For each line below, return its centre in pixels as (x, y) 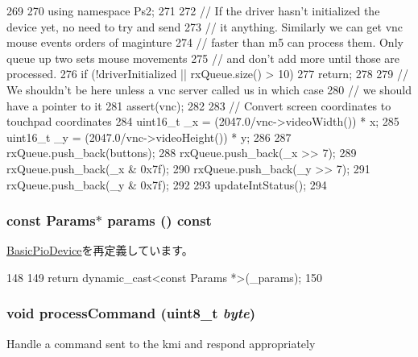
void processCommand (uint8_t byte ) (131, 313)
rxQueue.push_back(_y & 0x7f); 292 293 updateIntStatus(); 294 (167, 184)
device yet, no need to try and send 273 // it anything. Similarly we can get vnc (205, 26)
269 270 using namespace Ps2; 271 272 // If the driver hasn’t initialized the (193, 10)
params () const (159, 220)
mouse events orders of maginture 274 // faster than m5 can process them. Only (205, 42)
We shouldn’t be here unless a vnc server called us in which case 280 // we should (209, 89)
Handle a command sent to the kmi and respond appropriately (161, 343)
